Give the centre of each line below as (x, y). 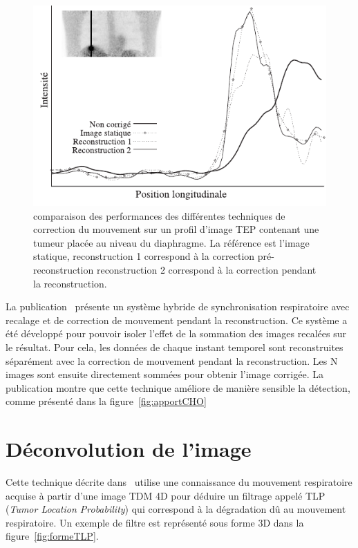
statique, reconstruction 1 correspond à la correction (144, 256)
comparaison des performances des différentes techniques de (159, 215)
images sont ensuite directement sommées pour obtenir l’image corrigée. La (164, 374)
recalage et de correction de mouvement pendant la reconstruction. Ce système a (177, 320)
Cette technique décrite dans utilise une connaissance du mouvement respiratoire (179, 482)
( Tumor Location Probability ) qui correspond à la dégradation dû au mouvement (176, 509)
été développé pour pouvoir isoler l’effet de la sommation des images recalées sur (176, 333)
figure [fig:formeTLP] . (52, 536)
